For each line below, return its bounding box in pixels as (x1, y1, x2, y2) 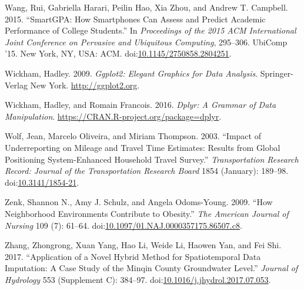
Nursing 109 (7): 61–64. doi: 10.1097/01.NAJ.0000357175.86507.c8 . (5, 219, 242, 231)
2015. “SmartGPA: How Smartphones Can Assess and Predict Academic (5, 12, 266, 25)
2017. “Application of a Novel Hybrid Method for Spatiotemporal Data (5, 250, 261, 262)
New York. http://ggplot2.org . (30, 78, 140, 91)
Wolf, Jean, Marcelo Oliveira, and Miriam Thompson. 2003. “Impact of (5, 130, 261, 142)
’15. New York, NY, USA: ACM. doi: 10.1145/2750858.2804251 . (5, 47, 232, 60)
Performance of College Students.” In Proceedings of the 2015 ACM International (5, 24, 296, 37)
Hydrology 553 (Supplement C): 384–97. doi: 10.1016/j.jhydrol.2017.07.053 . (5, 273, 271, 285)
